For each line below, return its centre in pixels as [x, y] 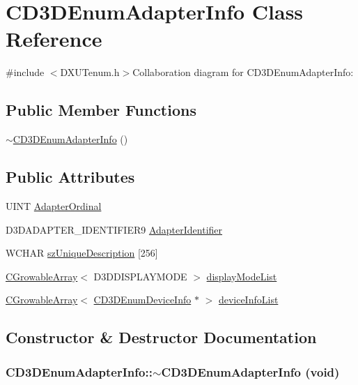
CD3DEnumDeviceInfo [142, 300]
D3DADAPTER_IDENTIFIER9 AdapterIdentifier [114, 229]
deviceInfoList [248, 300]
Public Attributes [70, 177]
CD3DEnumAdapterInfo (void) [250, 371]
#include [25, 72]
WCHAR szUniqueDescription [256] [82, 253]
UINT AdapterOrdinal [54, 205]
